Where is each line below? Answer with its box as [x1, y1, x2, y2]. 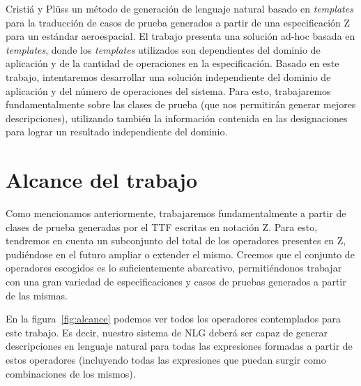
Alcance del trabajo [6, 165, 198, 194]
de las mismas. [6, 288, 68, 302]
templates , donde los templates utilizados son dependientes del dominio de [6, 42, 321, 57]
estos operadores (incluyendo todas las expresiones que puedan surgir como [6, 352, 326, 366]
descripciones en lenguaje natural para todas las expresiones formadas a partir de [6, 339, 353, 353]
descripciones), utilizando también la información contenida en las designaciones [6, 110, 348, 125]
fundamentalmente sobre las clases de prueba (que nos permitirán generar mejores [6, 97, 356, 112]
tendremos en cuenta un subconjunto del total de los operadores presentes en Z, [6, 233, 346, 248]
